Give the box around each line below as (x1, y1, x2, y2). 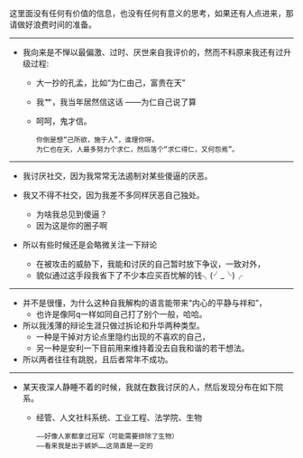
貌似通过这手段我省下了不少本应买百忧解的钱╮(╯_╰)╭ (35, 270, 243, 280)
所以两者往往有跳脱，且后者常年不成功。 (22, 354, 173, 364)
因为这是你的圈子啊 (35, 220, 108, 230)
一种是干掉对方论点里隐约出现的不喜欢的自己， (35, 332, 210, 341)
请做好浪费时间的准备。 (9, 19, 96, 30)
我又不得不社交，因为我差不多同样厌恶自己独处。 (22, 190, 205, 201)
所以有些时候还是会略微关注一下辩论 (22, 239, 158, 250)
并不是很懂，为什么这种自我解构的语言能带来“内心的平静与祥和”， (22, 297, 268, 308)
